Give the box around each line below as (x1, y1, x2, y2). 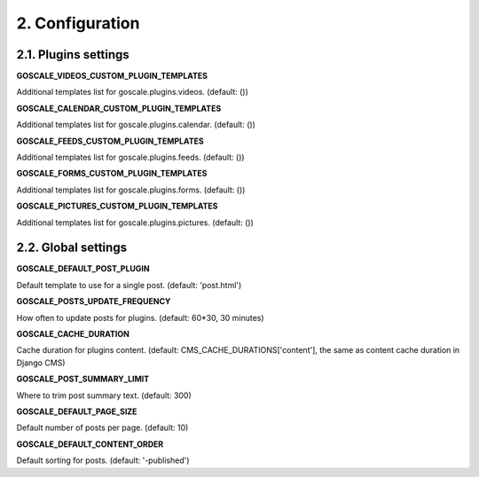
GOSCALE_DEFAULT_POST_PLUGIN (16, 263, 150, 274)
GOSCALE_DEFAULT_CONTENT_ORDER (16, 439, 164, 450)
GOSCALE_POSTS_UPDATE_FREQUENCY (16, 296, 171, 307)
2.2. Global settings (16, 240, 128, 255)
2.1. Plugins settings (16, 47, 130, 62)
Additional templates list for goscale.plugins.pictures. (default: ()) (16, 217, 255, 228)
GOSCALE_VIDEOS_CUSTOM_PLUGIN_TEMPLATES (16, 71, 208, 82)
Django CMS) (16, 357, 66, 368)
